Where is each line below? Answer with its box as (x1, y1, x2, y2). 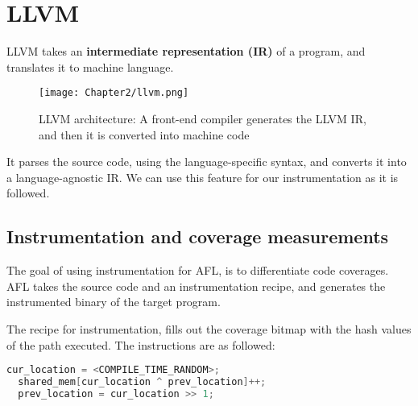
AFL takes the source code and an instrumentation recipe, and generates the (6, 277, 386, 294)
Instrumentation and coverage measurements (6, 224, 389, 249)
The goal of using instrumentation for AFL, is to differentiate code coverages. (6, 262, 389, 279)
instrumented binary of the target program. (6, 293, 221, 310)
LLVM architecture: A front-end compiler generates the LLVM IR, (39, 110, 366, 126)
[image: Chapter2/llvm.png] (39, 87, 189, 99)
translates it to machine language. (6, 58, 174, 75)
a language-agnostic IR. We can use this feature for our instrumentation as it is (6, 168, 399, 185)
